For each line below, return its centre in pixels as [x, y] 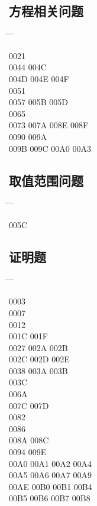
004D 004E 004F [39, 78]
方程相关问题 [46, 11]
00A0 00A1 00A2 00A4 [50, 463]
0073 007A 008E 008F [49, 125]
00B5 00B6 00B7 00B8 [50, 498]
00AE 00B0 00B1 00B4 [51, 486]
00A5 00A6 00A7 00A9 [50, 475]
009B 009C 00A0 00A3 [50, 148]
